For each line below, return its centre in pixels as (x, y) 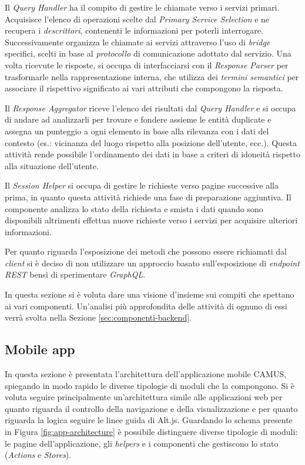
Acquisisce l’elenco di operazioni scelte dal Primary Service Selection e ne (137, 19)
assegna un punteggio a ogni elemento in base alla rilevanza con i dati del (137, 131)
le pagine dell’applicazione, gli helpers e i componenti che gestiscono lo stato (142, 443)
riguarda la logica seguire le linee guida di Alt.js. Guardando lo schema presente (149, 420)
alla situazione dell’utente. (52, 165)
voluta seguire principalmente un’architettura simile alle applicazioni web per (144, 397)
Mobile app (40, 349)
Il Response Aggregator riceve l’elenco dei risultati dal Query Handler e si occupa (150, 108)
